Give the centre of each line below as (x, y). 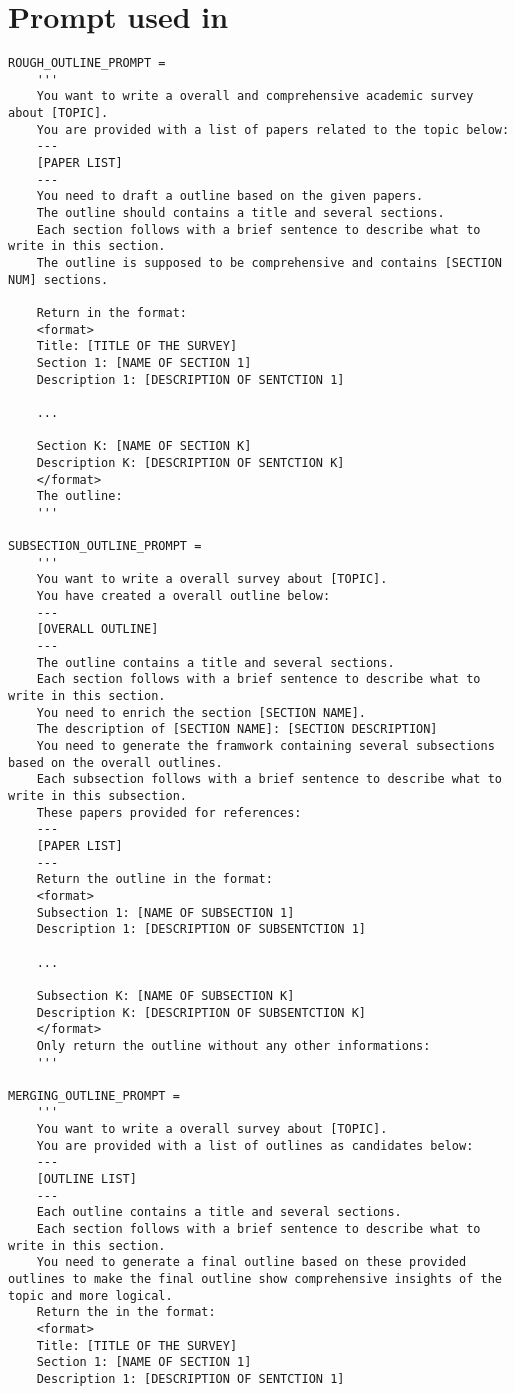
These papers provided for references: (169, 812)
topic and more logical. (90, 1295)
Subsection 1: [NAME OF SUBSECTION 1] (165, 912)
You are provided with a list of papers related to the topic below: (273, 129)
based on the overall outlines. (115, 762)
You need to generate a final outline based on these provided (251, 1262)
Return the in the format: (126, 1312)
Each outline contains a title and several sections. (219, 1212)
